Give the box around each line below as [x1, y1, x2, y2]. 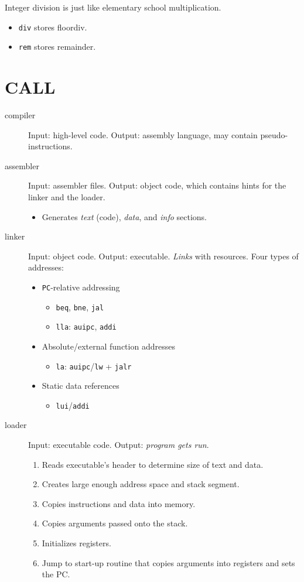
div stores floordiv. [18, 20, 87, 33]
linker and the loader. [28, 191, 105, 203]
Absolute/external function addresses [42, 340, 175, 352]
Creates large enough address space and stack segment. [42, 478, 240, 490]
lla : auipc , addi [56, 320, 117, 333]
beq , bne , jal [56, 300, 104, 313]
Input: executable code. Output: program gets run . [28, 439, 209, 451]
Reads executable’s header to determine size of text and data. [42, 458, 264, 470]
